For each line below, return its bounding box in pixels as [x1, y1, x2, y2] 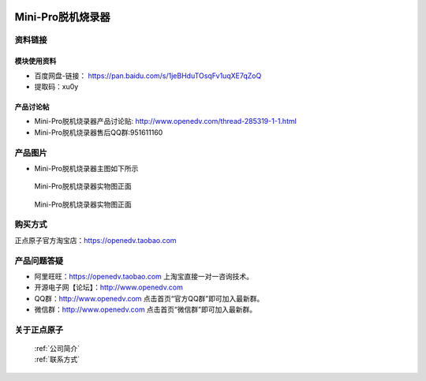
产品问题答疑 [14, 255, 64, 266]
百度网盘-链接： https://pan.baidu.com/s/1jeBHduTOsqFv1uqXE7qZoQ [34, 71, 262, 80]
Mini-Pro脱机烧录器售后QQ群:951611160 [34, 127, 163, 137]
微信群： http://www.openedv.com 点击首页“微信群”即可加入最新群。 [34, 304, 256, 315]
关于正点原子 [14, 324, 64, 335]
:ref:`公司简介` [34, 344, 80, 353]
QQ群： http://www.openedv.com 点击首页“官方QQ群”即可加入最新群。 [34, 293, 264, 303]
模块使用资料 [14, 56, 57, 66]
